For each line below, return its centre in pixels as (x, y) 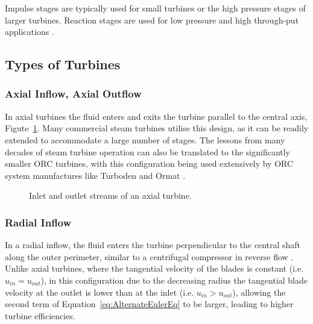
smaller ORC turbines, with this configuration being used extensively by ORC (149, 164)
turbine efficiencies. (40, 315)
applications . (30, 32)
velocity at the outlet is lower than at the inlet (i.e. (100, 292)
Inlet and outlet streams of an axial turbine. (110, 195)
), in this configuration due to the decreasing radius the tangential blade (174, 280)
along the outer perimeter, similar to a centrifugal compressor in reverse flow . (149, 256)
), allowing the (259, 292)
